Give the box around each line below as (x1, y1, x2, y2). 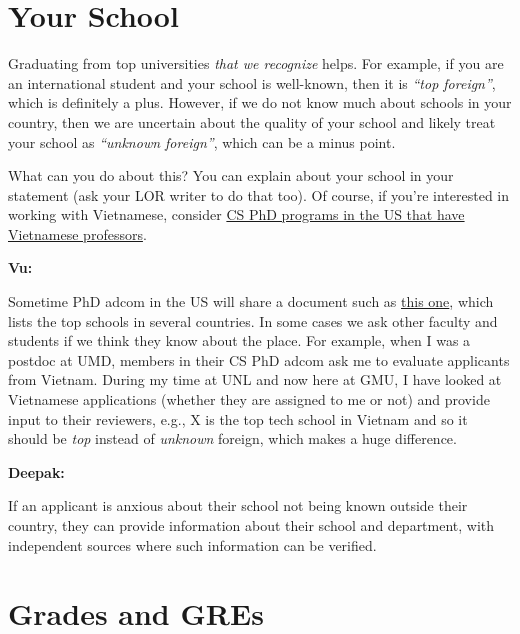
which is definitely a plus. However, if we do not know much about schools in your (8, 92, 512, 113)
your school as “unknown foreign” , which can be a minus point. (8, 131, 396, 152)
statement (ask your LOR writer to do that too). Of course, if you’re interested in (8, 184, 510, 205)
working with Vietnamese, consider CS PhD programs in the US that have (8, 204, 465, 225)
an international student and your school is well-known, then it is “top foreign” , (8, 72, 496, 93)
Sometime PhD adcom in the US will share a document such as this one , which (8, 291, 494, 312)
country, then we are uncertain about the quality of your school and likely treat (8, 111, 496, 132)
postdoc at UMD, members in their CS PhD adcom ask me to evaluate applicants (8, 349, 510, 370)
